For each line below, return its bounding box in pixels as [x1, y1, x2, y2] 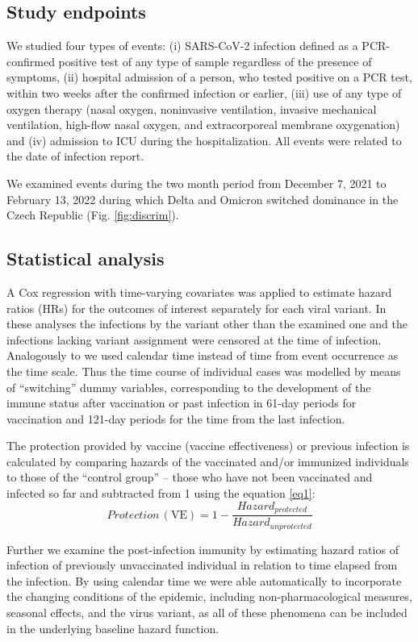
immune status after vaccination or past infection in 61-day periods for [6, 394, 357, 411]
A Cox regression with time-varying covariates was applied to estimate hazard [6, 283, 392, 300]
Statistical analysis [6, 246, 165, 271]
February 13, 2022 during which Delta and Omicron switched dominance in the [6, 190, 399, 207]
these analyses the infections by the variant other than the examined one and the [6, 315, 408, 332]
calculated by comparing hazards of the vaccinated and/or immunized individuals [6, 452, 409, 469]
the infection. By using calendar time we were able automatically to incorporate [6, 572, 402, 589]
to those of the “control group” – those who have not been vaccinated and [6, 469, 373, 486]
